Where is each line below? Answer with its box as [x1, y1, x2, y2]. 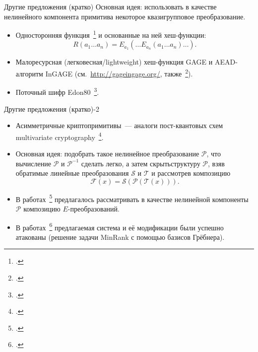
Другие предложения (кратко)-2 [4, 103, 99, 114]
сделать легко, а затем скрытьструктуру [81, 158, 200, 168]
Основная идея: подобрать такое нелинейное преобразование [15, 148, 199, 158]
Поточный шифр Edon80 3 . [15, 85, 99, 97]
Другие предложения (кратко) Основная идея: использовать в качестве [4, 1, 217, 11]
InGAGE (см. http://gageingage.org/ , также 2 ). [45, 67, 193, 78]
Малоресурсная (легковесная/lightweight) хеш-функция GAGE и [15, 57, 213, 67]
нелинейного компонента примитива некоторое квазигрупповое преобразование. [4, 11, 246, 21]
